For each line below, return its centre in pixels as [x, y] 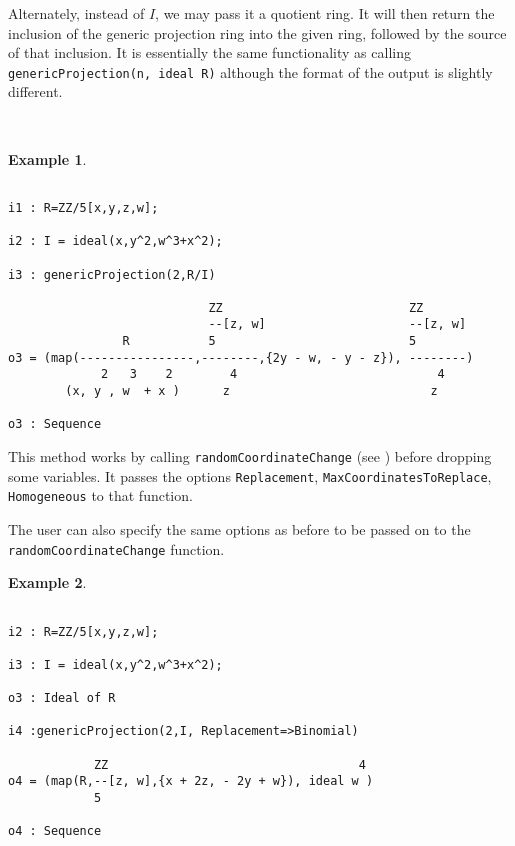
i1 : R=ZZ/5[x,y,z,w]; [83, 207]
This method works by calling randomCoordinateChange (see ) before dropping [250, 456]
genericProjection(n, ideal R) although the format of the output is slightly [250, 71]
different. [35, 91]
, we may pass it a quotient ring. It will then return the [325, 13]
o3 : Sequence [55, 424]
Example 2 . [47, 582]
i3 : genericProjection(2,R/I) [112, 274]
